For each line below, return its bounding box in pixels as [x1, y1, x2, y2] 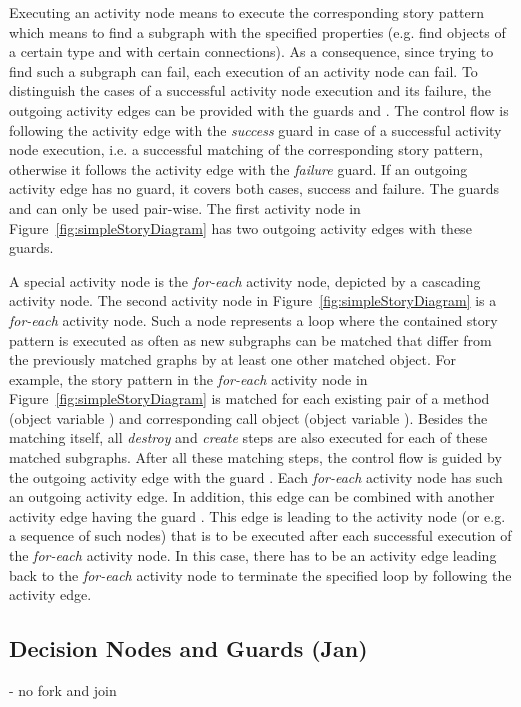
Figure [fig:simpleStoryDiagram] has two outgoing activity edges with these [9, 217, 472, 238]
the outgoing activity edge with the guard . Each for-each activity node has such [9, 466, 503, 487]
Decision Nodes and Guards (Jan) [9, 633, 368, 664]
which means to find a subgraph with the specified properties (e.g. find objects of [9, 21, 506, 42]
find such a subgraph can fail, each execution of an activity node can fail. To [9, 60, 478, 81]
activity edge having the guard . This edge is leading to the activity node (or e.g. [9, 505, 506, 526]
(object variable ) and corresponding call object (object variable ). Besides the [9, 407, 488, 428]
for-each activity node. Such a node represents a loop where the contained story [9, 309, 498, 330]
